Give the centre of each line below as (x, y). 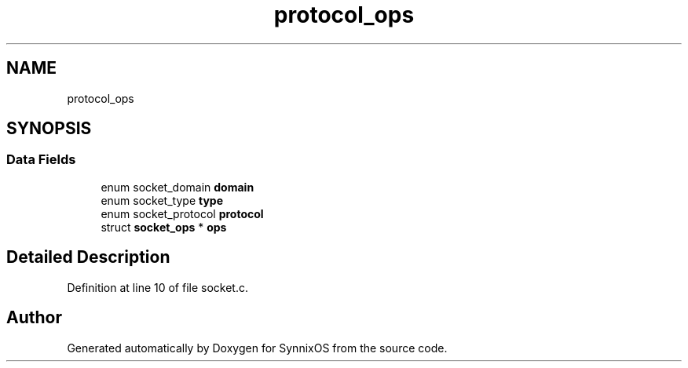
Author (34, 318)
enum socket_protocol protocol (182, 213)
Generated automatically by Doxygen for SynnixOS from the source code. (257, 348)
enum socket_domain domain (177, 187)
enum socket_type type (162, 200)
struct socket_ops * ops (164, 227)
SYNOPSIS (49, 129)
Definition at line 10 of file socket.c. (157, 287)
